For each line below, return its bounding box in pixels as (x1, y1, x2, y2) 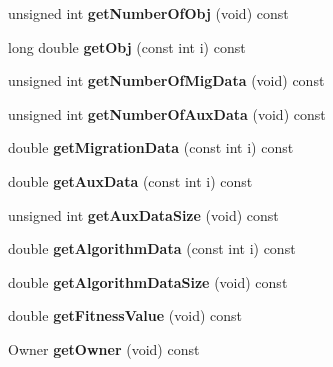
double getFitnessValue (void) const (8, 305, 243, 326)
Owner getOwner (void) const (8, 338, 200, 359)
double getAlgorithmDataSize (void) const (8, 271, 288, 292)
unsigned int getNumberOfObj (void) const (8, 3, 289, 23)
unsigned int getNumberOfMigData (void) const (8, 70, 325, 91)
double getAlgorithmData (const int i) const (8, 238, 296, 259)
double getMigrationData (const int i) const (8, 137, 294, 158)
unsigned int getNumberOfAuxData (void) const (8, 103, 326, 124)
